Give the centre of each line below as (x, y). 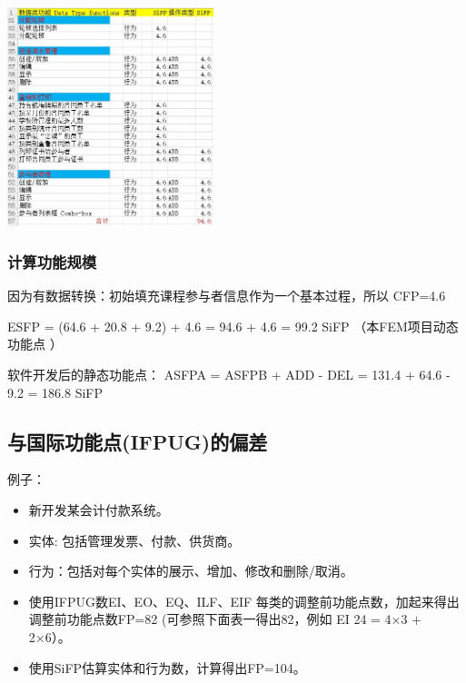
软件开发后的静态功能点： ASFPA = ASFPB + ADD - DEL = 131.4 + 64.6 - (229, 374)
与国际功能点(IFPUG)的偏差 (138, 441)
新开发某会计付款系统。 (99, 509)
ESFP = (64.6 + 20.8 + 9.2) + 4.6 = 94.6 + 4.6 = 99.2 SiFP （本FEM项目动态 (233, 326)
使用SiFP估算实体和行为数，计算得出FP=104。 (167, 667)
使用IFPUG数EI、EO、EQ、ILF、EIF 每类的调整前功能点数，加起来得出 (244, 601)
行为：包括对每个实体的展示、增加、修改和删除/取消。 (191, 571)
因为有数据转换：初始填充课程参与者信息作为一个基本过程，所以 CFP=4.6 (227, 296)
